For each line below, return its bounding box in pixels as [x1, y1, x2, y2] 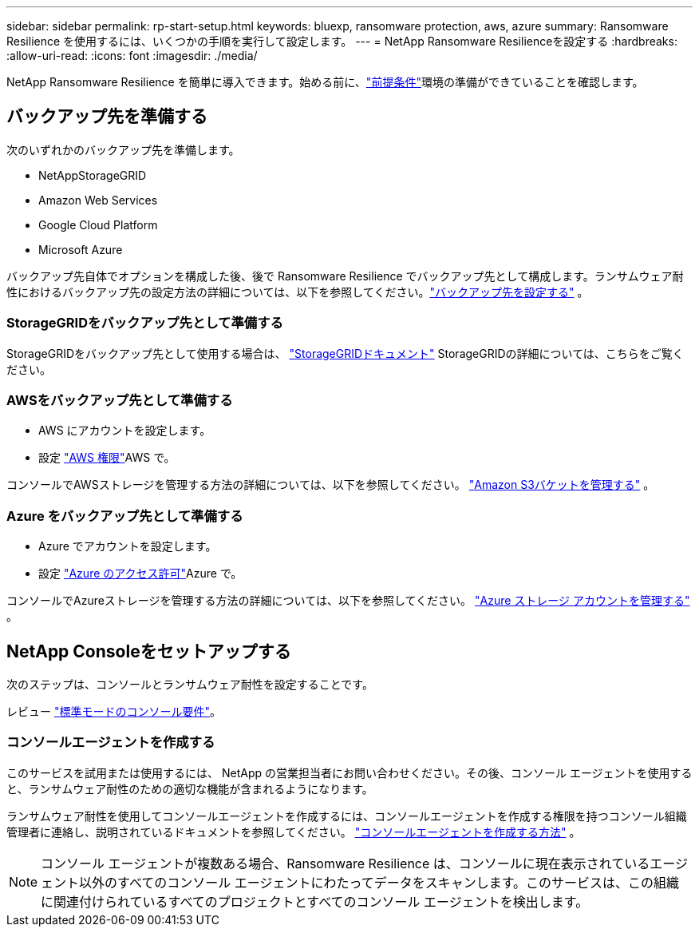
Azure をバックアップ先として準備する [6, 507, 243, 524]
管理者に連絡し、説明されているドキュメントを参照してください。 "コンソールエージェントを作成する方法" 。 [6, 824, 581, 839]
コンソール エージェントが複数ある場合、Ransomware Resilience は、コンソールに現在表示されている [41, 855, 650, 871]
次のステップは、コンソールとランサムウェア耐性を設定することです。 [6, 677, 373, 691]
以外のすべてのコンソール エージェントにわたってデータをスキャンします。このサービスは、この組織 [79, 874, 680, 891]
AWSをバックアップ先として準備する [6, 391, 233, 408]
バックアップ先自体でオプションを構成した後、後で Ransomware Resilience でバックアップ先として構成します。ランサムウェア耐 [6, 268, 684, 283]
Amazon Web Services [38, 193, 158, 207]
